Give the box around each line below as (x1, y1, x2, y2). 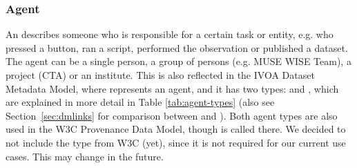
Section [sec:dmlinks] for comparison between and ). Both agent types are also (6, 108, 338, 122)
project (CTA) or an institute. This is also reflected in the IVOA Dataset (6, 68, 315, 82)
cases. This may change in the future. (6, 149, 164, 163)
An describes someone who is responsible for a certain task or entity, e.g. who (6, 27, 334, 41)
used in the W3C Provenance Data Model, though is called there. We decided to (6, 122, 346, 136)
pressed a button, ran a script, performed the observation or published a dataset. (6, 40, 348, 55)
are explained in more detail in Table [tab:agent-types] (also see (6, 95, 275, 109)
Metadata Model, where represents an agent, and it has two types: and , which (6, 81, 339, 95)
